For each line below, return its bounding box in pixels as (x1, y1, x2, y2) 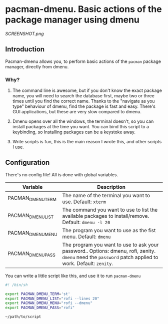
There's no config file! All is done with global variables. (5, 171, 118, 178)
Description (96, 183, 126, 190)
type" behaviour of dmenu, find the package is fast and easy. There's (12, 103, 156, 109)
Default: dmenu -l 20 (62, 219, 110, 226)
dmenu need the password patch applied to (62, 254, 158, 261)
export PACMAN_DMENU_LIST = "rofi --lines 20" (5, 296, 99, 301)
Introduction (5, 45, 45, 53)
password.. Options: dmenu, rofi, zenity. (62, 247, 156, 254)
